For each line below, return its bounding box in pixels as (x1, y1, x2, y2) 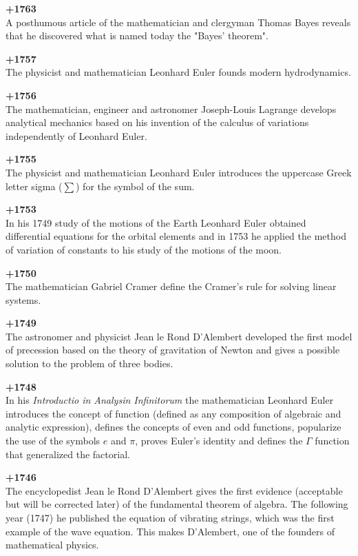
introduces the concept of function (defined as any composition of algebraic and (6, 406, 341, 420)
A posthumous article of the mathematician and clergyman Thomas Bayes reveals (6, 14, 351, 29)
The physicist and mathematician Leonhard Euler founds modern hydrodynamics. (6, 65, 351, 79)
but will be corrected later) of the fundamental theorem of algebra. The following (6, 497, 348, 511)
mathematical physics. (6, 537, 99, 552)
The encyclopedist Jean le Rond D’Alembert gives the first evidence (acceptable (6, 483, 343, 497)
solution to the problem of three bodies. (6, 356, 173, 371)
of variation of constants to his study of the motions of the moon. (6, 242, 282, 256)
